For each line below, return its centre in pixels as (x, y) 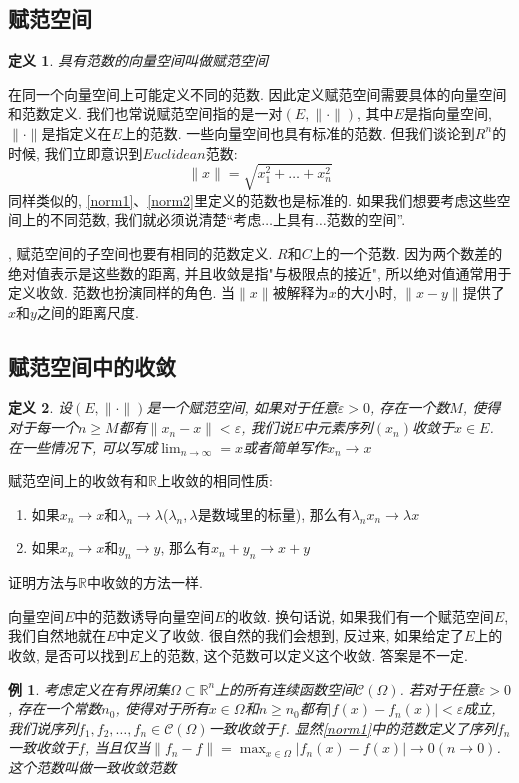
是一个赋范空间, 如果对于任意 (242, 407)
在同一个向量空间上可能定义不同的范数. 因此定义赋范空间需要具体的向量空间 (257, 93)
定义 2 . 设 (40, 407)
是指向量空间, (447, 113)
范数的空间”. (366, 219)
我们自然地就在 (57, 635)
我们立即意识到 (93, 152)
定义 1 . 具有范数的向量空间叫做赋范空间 (138, 60)
